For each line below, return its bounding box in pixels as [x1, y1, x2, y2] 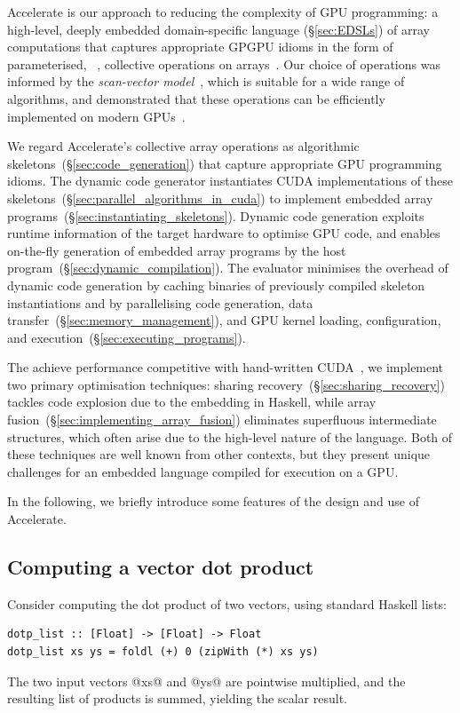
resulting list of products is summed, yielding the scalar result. [7, 689, 347, 708]
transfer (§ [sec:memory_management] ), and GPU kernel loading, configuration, [7, 311, 441, 329]
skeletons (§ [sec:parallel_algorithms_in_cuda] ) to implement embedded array [7, 188, 433, 207]
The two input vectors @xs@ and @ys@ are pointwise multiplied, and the [7, 671, 406, 690]
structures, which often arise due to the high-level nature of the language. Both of [7, 427, 453, 446]
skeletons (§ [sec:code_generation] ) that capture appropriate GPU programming [7, 154, 442, 172]
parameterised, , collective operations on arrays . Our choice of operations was [7, 54, 440, 73]
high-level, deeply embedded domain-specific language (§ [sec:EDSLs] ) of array [7, 20, 430, 38]
